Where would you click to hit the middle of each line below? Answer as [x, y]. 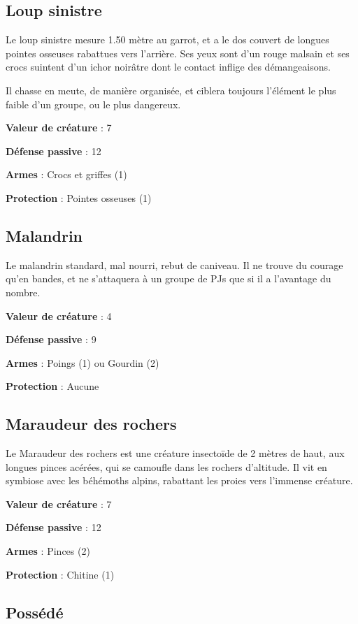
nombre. [23, 292]
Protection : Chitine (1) [60, 574]
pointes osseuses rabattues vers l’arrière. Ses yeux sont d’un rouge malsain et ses [178, 53]
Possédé [35, 612]
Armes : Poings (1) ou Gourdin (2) [83, 362]
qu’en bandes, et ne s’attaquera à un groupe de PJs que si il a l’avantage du [169, 278]
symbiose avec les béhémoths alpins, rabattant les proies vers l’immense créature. [179, 480]
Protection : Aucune [52, 386]
